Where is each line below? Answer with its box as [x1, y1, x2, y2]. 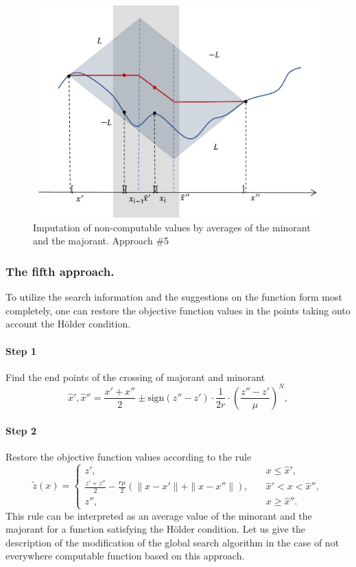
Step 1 [5, 343, 36, 358]
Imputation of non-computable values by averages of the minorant [33, 220, 311, 234]
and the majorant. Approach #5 [33, 233, 169, 248]
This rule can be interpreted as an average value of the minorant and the [5, 508, 312, 522]
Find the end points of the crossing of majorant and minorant [5, 369, 265, 384]
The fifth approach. [5, 263, 115, 279]
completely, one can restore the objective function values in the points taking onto [5, 303, 351, 317]
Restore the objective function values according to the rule [5, 449, 252, 463]
